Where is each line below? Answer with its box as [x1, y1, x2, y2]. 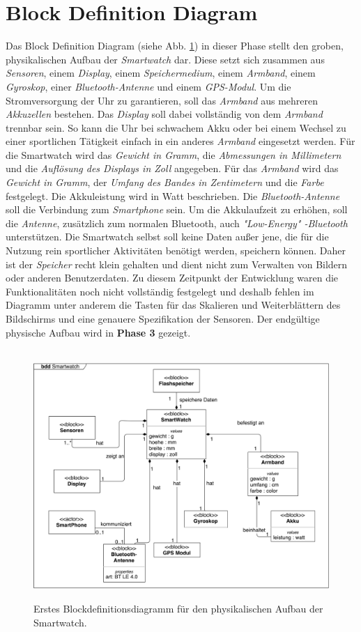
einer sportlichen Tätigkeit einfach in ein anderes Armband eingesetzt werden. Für [6, 134, 355, 148]
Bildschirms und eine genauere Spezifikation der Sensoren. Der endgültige [6, 311, 320, 325]
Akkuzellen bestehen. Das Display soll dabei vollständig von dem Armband [6, 107, 323, 121]
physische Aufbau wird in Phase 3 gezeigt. [6, 325, 191, 339]
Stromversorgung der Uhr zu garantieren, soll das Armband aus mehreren [6, 93, 318, 107]
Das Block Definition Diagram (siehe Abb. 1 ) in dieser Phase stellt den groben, [6, 38, 344, 53]
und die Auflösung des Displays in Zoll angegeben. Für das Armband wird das [6, 161, 339, 176]
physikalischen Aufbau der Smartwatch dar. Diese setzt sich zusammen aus [6, 52, 325, 66]
